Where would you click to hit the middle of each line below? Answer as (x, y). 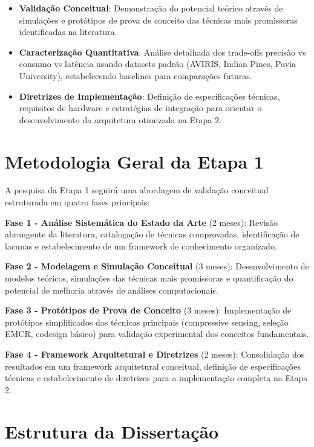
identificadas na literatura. (68, 32)
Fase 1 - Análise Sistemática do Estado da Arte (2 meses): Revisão (142, 222)
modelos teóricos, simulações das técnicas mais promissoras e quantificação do (149, 278)
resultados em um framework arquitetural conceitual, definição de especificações (153, 366)
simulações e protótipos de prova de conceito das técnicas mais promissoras (158, 20)
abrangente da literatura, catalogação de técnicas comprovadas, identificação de (152, 234)
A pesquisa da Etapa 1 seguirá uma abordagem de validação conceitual (137, 190)
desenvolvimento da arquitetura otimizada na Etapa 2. (120, 119)
